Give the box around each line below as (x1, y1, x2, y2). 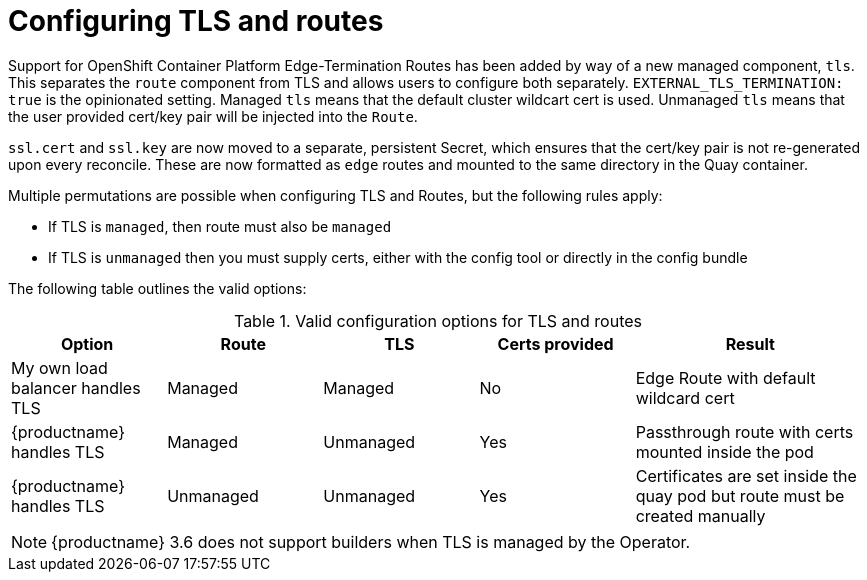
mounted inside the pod (635, 441, 814, 462)
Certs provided (497, 333, 614, 354)
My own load (11, 357, 108, 378)
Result (725, 333, 775, 354)
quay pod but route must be (635, 485, 845, 506)
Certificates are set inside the (635, 465, 857, 486)
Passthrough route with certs (635, 421, 854, 442)
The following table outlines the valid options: (8, 279, 307, 297)
